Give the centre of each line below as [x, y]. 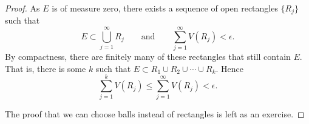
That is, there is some [46, 68]
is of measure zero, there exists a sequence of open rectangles [165, 8]
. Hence [230, 68]
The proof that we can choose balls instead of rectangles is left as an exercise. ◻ [155, 114]
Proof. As [22, 8]
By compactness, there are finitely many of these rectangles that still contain [148, 57]
